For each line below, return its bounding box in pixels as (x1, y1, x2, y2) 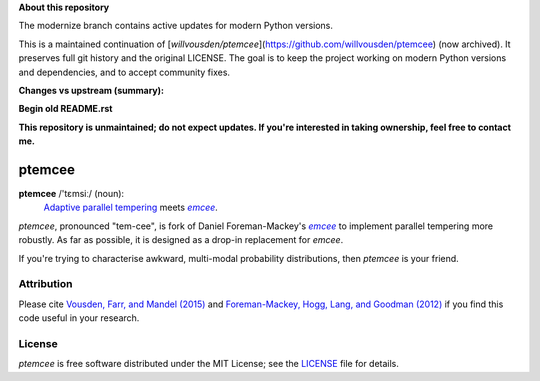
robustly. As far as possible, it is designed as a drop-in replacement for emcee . (18, 234, 344, 246)
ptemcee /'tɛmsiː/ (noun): (18, 188, 125, 200)
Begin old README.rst (18, 103, 113, 115)
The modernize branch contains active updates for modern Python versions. (18, 20, 334, 32)
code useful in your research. (18, 312, 140, 324)
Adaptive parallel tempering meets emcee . (43, 201, 219, 214)
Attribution (18, 277, 73, 291)
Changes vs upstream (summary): (18, 84, 165, 96)
